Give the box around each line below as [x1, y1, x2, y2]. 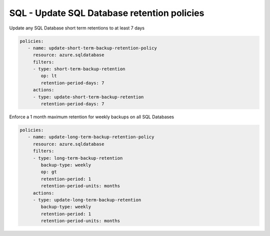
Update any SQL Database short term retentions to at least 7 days [9, 25, 145, 31]
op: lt [40, 73, 57, 79]
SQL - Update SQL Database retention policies [9, 7, 204, 18]
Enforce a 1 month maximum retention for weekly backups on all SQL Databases [9, 114, 174, 120]
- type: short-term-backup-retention [32, 66, 125, 72]
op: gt [40, 169, 57, 175]
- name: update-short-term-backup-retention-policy [27, 45, 157, 51]
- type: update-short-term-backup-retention [32, 94, 144, 100]
